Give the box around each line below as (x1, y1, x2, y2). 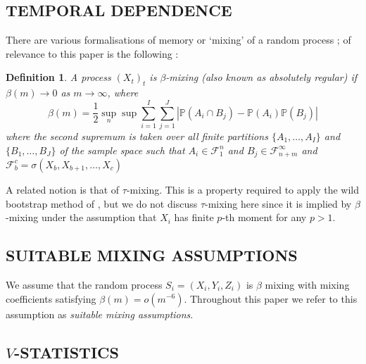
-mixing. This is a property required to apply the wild (126, 182, 360, 196)
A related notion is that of (6, 182, 120, 196)
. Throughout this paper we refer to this (184, 291, 358, 306)
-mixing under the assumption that (6, 210, 157, 225)
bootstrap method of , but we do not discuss (6, 196, 198, 211)
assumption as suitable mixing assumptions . (6, 306, 194, 321)
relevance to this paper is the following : (6, 46, 179, 61)
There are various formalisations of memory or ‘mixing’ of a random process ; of (6, 32, 351, 47)
